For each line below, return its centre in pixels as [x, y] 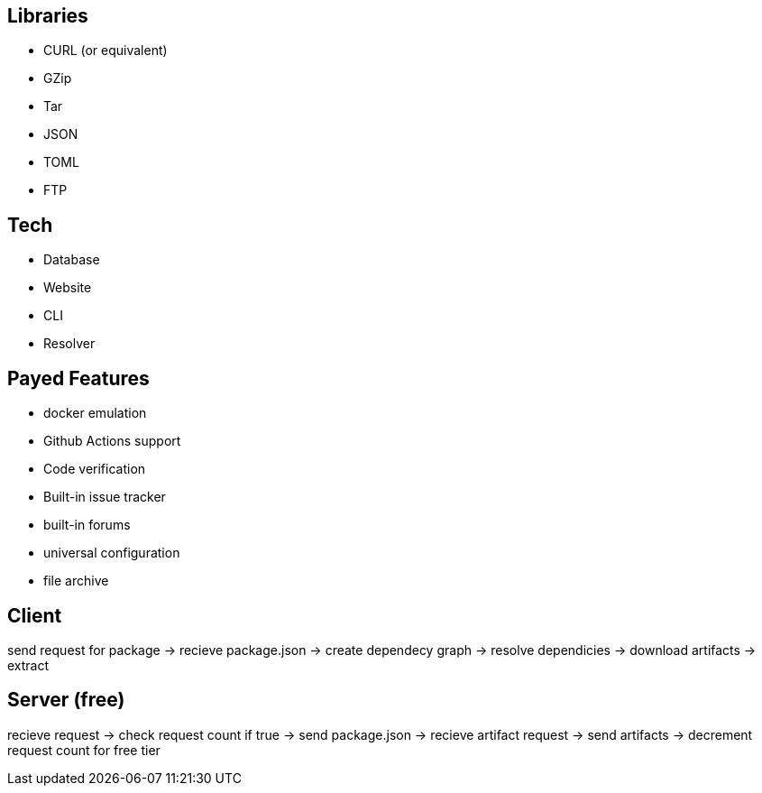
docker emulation [95, 413]
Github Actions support [112, 441]
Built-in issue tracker [105, 497]
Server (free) [66, 700]
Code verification [95, 469]
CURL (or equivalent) [106, 51]
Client [35, 615]
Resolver [69, 344]
